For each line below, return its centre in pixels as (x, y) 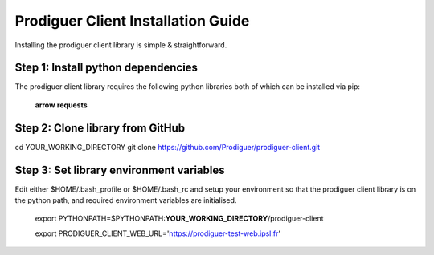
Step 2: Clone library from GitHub (100, 128)
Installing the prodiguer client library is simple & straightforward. (121, 45)
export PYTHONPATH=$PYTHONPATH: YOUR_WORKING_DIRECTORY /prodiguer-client (180, 219)
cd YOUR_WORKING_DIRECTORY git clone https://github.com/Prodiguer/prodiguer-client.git (168, 147)
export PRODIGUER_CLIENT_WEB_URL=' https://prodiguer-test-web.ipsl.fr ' (158, 233)
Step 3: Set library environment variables (120, 170)
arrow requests (61, 105)
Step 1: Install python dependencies (106, 68)
